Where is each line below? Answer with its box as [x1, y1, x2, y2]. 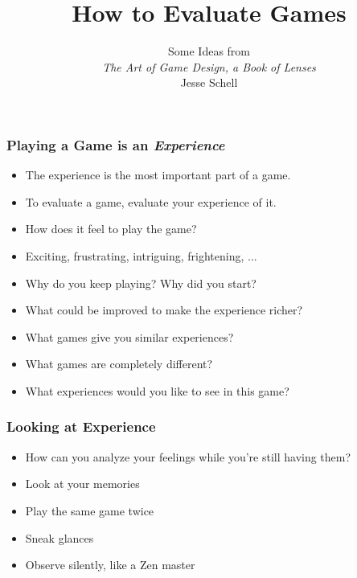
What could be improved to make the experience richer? [25, 301, 303, 318]
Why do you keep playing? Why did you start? [25, 274, 256, 291]
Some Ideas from [168, 43, 250, 59]
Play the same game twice [25, 502, 154, 519]
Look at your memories [25, 475, 140, 492]
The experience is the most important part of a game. [25, 166, 291, 183]
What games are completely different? [25, 355, 213, 372]
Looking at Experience [6, 416, 156, 437]
